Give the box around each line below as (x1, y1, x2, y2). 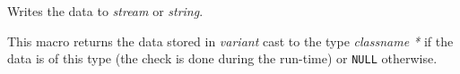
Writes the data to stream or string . (7, 2, 204, 20)
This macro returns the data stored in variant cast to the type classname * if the (7, 31, 454, 50)
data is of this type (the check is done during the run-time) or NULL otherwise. (7, 49, 438, 68)
